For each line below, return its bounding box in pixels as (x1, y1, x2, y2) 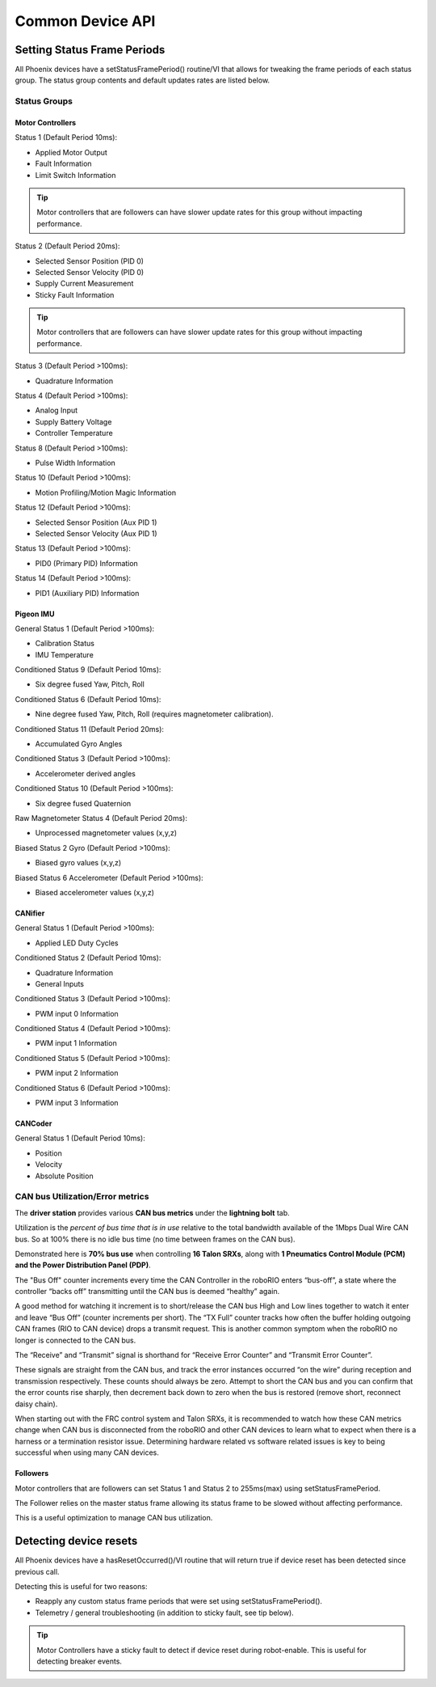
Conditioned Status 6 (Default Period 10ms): (15, 694, 161, 704)
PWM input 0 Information (35, 1008, 119, 1018)
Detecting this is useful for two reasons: (15, 1582, 148, 1591)
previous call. (15, 1566, 60, 1576)
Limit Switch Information (35, 170, 116, 180)
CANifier (15, 908, 45, 918)
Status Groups (15, 95, 73, 107)
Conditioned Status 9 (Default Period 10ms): (15, 665, 161, 674)
